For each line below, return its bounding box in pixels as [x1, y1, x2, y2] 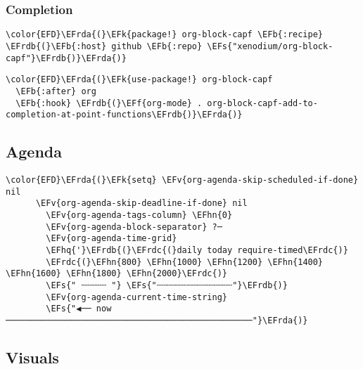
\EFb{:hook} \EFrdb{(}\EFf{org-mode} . [15, 98, 203, 108]
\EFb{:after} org [15, 86, 96, 96]
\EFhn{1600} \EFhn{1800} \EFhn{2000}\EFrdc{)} [6, 268, 227, 279]
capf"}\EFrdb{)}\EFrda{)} [6, 53, 127, 63]
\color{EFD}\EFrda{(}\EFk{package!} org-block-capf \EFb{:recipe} [6, 30, 324, 40]
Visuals [6, 346, 59, 368]
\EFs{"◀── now [46, 304, 112, 314]
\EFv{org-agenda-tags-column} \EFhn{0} [46, 209, 233, 220]
